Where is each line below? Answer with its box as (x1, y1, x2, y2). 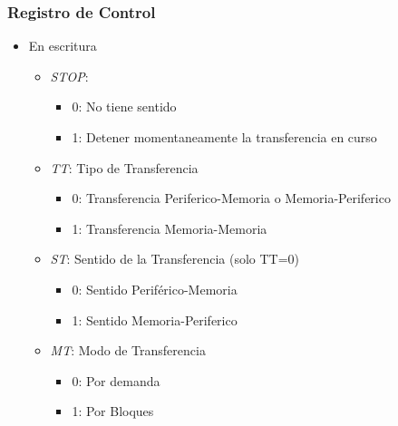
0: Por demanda (72, 371, 160, 390)
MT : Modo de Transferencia (50, 341, 206, 360)
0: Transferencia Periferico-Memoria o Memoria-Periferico (72, 189, 391, 208)
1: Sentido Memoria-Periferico (72, 310, 238, 329)
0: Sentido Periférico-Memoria (72, 279, 238, 298)
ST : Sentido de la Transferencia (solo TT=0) (50, 249, 300, 268)
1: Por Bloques (72, 402, 154, 421)
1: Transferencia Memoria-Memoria (72, 218, 267, 237)
